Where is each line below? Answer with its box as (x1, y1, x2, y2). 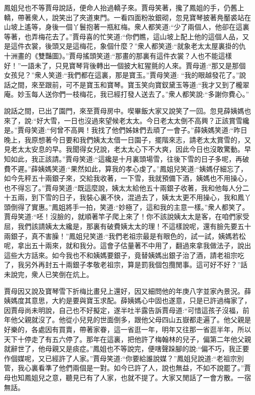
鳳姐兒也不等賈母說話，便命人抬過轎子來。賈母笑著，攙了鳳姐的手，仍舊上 (4, 2, 244, 12)
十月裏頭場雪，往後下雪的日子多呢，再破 (119, 153, 250, 164)
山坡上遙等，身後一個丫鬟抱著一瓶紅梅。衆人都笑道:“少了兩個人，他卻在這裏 (4, 22, 250, 32)
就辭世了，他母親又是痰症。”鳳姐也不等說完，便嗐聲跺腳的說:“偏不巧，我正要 (4, 343, 250, 354)
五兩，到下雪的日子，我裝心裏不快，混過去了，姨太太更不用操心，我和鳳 (10, 192, 244, 202)
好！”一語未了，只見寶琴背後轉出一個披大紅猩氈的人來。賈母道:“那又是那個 (4, 60, 246, 70)
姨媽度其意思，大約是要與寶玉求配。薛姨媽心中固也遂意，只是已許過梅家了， (4, 295, 251, 306)
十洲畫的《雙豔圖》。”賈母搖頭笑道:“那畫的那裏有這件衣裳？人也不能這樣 (4, 50, 232, 60)
